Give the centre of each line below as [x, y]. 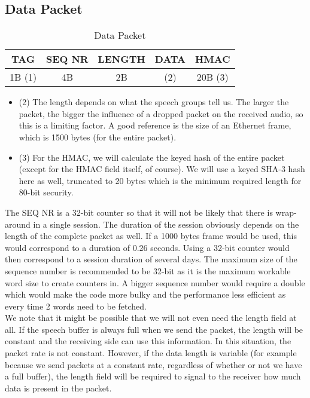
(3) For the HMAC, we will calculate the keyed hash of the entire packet [152, 157]
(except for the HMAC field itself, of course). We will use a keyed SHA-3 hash [162, 169]
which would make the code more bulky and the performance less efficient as [145, 294]
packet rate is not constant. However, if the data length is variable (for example [151, 353]
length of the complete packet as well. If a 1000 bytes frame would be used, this [151, 236]
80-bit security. [46, 192]
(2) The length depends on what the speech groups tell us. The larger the [154, 102]
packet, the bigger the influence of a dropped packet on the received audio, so [161, 113]
